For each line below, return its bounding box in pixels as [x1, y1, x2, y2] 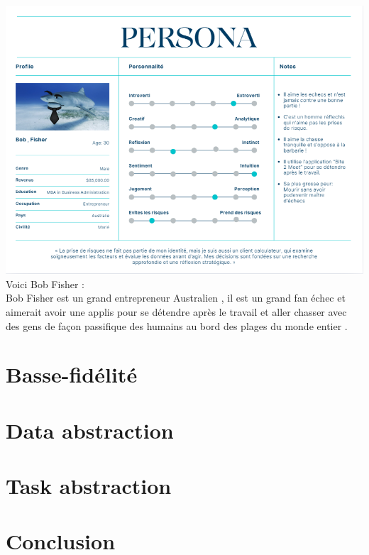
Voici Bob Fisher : [6, 276, 84, 291]
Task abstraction [6, 471, 172, 500]
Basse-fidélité [6, 360, 138, 389]
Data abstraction [6, 415, 174, 444]
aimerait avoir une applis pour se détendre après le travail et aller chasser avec [6, 304, 347, 319]
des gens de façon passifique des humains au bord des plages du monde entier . [6, 318, 348, 333]
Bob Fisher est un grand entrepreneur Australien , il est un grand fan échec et [6, 290, 346, 305]
